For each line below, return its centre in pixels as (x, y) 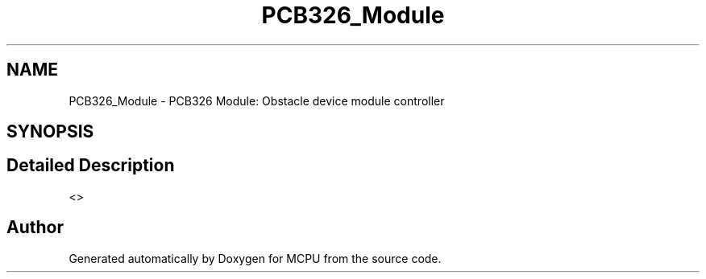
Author (35, 228)
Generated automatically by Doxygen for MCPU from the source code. (255, 258)
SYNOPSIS (50, 132)
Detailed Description (91, 166)
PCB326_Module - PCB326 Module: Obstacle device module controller (257, 101)
